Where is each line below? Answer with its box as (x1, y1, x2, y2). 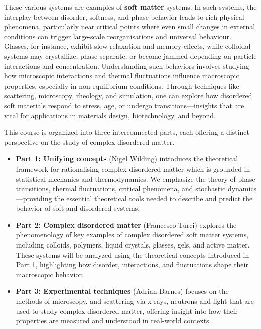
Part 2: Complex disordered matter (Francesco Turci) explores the (16, 219, 237, 230)
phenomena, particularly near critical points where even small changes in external (4, 21, 255, 32)
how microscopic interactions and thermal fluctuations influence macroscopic (4, 70, 239, 81)
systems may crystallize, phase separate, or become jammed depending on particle (4, 50, 257, 61)
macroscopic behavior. (16, 269, 84, 279)
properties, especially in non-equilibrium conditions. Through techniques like (4, 80, 239, 91)
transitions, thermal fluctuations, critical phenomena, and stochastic (16, 183, 226, 194)
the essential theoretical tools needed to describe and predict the (54, 193, 253, 203)
